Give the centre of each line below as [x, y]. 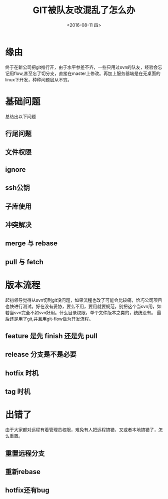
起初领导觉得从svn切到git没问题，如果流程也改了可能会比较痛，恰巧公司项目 [84, 300]
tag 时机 [18, 392]
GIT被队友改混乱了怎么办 [84, 10]
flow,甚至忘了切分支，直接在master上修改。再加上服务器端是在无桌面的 [87, 73]
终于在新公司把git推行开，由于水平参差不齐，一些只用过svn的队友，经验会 [82, 67]
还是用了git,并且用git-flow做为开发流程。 [51, 319]
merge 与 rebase [31, 244]
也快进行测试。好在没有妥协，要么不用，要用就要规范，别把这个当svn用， [81, 306]
